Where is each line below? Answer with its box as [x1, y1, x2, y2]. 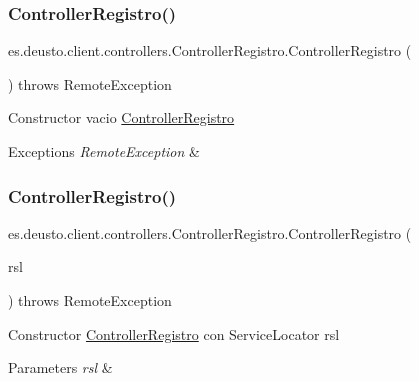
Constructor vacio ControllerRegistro [8, 107, 235, 128]
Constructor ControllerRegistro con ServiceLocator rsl [8, 323, 340, 344]
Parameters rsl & [8, 357, 113, 378]
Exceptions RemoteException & [8, 141, 200, 161]
